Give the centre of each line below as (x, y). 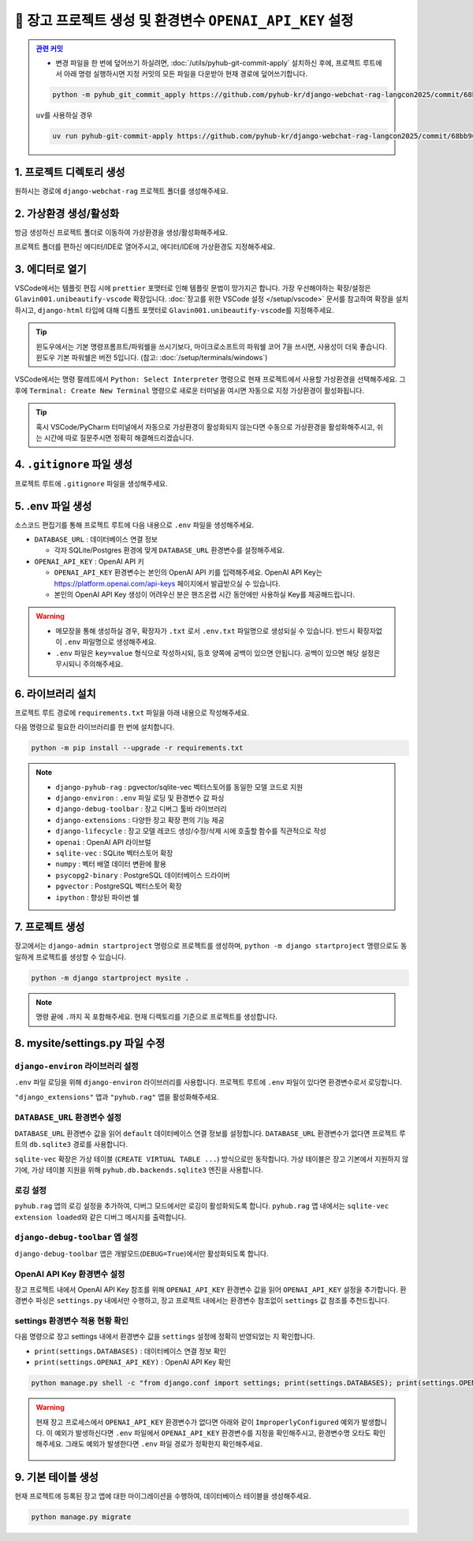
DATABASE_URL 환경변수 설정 (68, 1117)
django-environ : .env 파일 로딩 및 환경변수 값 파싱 (140, 798)
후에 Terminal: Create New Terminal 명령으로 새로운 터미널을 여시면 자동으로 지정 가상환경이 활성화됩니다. (189, 390)
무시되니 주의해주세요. (89, 664)
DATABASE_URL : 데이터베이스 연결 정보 (96, 539)
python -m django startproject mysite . (110, 978)
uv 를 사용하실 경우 (64, 115)
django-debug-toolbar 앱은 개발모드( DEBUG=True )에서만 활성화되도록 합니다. (142, 1253)
